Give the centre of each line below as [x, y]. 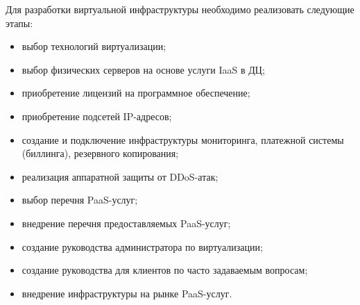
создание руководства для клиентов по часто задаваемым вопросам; [165, 270]
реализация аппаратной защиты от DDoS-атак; [120, 176]
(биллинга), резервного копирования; [100, 153]
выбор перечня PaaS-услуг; [80, 200]
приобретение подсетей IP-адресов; [97, 116]
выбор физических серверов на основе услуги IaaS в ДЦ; [143, 69]
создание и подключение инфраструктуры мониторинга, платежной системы [183, 139]
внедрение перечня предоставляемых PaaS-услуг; [126, 223]
